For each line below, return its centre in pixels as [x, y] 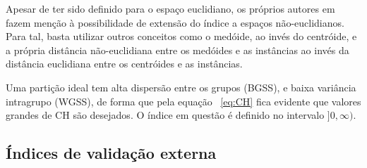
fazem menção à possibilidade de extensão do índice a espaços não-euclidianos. [175, 22]
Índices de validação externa [111, 153]
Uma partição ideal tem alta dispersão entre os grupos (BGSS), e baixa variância [181, 87]
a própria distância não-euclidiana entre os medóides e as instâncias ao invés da [178, 50]
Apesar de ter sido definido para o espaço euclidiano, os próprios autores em [170, 8]
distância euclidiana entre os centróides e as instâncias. [124, 64]
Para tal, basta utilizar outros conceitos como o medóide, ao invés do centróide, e [181, 36]
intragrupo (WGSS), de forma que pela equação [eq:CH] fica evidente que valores [183, 101]
